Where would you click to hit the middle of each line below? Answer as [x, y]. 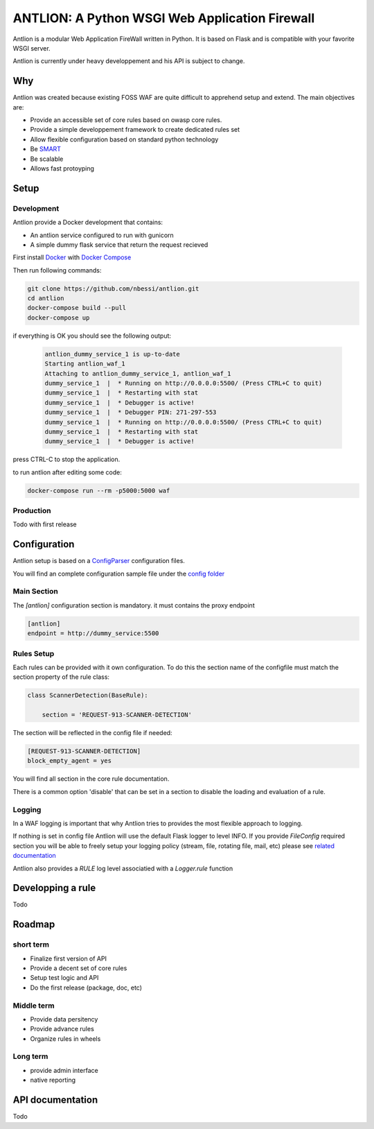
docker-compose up [59, 318]
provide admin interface [64, 1070]
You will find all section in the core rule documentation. [91, 779]
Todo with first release [45, 524]
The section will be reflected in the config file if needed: [92, 733]
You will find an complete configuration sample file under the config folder [119, 574]
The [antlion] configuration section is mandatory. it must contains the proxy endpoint [134, 605]
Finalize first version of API [69, 958]
